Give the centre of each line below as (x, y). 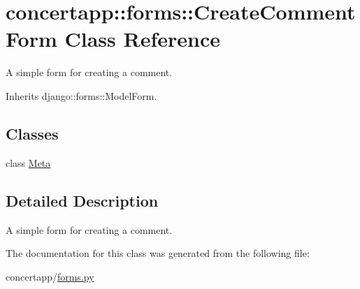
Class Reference (142, 39)
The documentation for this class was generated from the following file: (158, 253)
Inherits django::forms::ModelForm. (81, 95)
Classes (32, 133)
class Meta (28, 162)
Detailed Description (82, 200)
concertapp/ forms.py (50, 276)
